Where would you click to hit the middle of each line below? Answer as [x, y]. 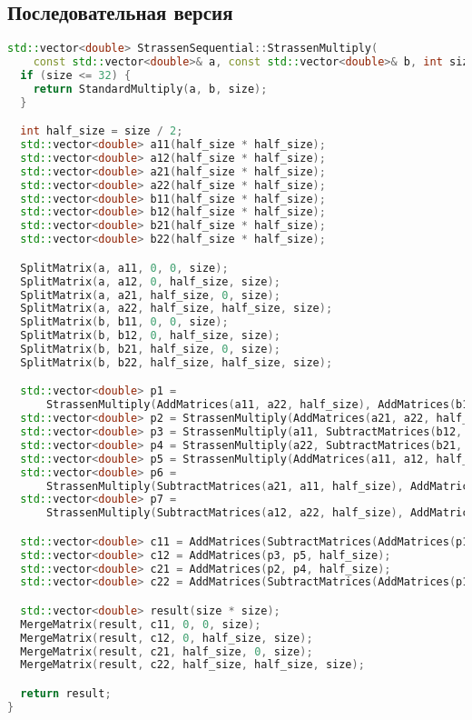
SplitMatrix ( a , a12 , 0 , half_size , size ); [150, 281]
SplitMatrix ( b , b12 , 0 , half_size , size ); [150, 336]
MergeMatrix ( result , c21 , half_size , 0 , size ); [167, 651]
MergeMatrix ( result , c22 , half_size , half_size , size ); [192, 665]
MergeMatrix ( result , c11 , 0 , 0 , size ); [141, 624]
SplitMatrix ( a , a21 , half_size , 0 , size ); [150, 295]
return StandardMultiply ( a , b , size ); [150, 89]
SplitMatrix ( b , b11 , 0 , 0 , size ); [124, 322]
